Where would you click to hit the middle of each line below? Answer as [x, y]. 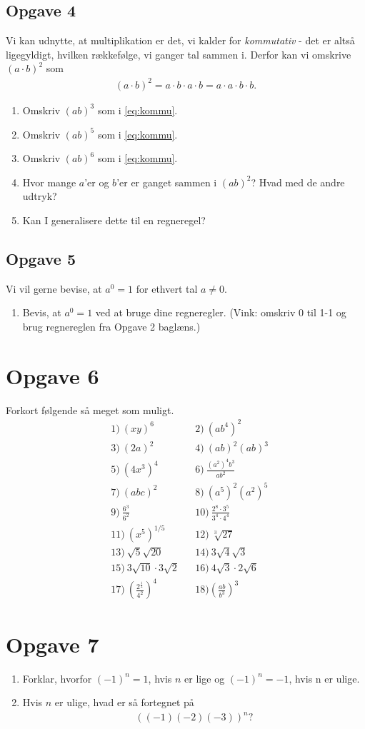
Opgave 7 [52, 644]
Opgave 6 [52, 375]
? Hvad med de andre [298, 182]
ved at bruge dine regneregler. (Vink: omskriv [195, 312]
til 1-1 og [326, 312]
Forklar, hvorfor [57, 678]
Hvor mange [49, 182]
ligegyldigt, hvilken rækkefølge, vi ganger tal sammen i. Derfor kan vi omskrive [179, 54]
